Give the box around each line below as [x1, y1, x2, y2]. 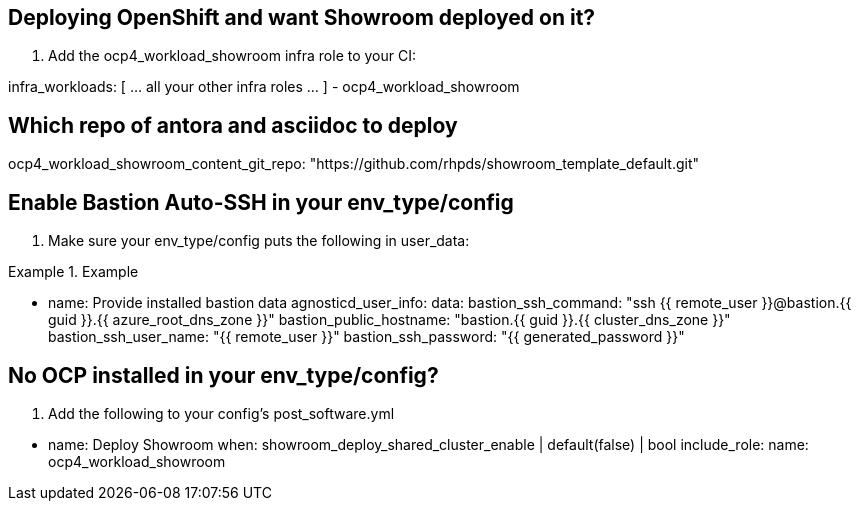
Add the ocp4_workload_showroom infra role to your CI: [48, 47, 417, 65]
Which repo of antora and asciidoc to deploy [8, 112, 458, 138]
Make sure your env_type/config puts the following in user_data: [48, 232, 470, 250]
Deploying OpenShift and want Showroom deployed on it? [8, 5, 596, 30]
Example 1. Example [8, 263, 139, 281]
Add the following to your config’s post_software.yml [48, 404, 395, 422]
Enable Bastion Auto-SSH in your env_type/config [8, 189, 514, 215]
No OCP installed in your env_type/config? [8, 362, 439, 388]
